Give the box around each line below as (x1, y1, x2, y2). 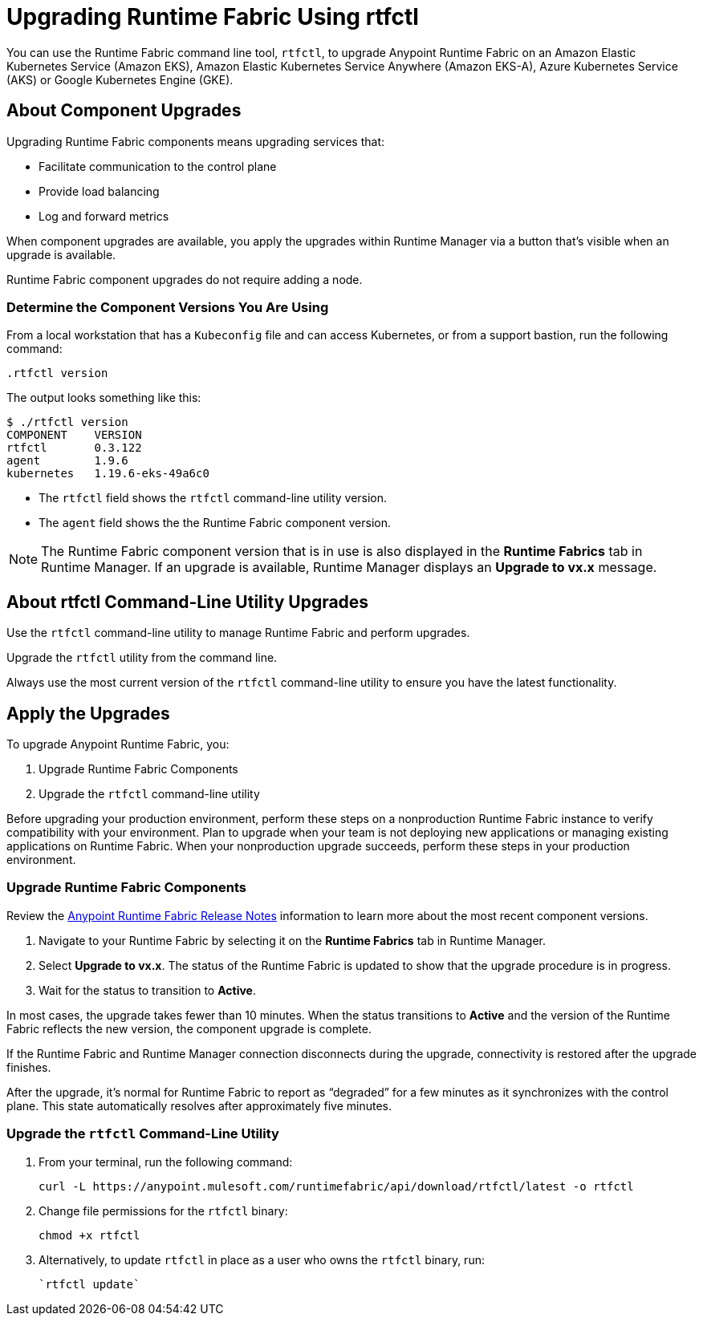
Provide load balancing (39, 184, 160, 198)
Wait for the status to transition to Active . (39, 983, 256, 997)
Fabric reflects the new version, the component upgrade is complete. (6, 1021, 372, 1036)
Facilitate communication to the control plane (39, 159, 277, 173)
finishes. (6, 1060, 51, 1074)
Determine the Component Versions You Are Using (6, 298, 329, 315)
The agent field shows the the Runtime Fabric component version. (39, 516, 391, 530)
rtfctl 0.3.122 (6, 441, 142, 455)
